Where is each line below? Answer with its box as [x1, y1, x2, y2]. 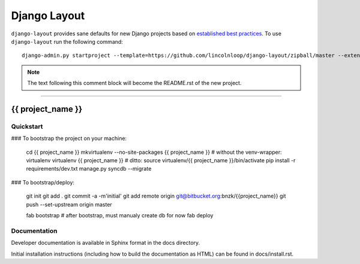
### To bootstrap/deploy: [11, 178, 75, 186]
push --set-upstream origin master [26, 201, 112, 208]
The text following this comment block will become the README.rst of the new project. [27, 80, 242, 87]
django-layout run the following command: [11, 38, 123, 45]
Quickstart [11, 122, 43, 131]
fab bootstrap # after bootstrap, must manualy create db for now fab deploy [26, 212, 214, 219]
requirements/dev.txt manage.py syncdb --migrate [26, 165, 152, 172]
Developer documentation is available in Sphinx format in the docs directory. [11, 239, 200, 247]
